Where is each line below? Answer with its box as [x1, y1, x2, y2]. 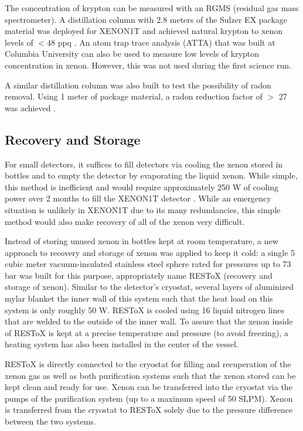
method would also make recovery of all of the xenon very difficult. [5, 215, 245, 227]
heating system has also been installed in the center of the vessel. [5, 338, 239, 350]
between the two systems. [5, 415, 96, 427]
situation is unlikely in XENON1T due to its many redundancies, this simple [5, 203, 281, 215]
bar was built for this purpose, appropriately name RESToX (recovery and [5, 269, 273, 281]
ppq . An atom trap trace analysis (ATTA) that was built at [57, 36, 275, 48]
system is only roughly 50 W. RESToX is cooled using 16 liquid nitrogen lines [5, 303, 284, 316]
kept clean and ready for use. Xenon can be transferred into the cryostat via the [5, 381, 292, 393]
